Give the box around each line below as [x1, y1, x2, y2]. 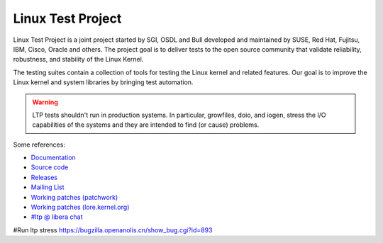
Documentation [30, 153, 76, 162]
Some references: [13, 140, 65, 149]
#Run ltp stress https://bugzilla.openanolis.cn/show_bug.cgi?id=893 [13, 225, 213, 234]
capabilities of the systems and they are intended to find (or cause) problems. [32, 120, 260, 129]
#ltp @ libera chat [30, 213, 83, 221]
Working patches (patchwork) [30, 193, 118, 201]
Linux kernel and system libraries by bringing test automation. [13, 78, 194, 86]
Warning [32, 98, 58, 106]
